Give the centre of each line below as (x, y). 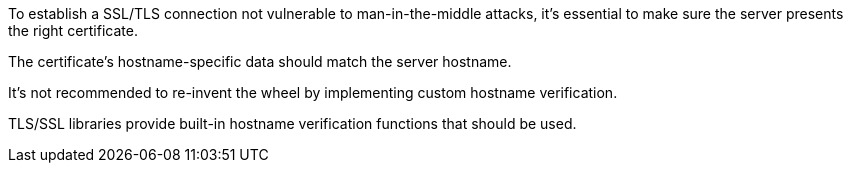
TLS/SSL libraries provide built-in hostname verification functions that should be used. (292, 123)
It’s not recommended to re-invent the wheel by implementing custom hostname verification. (313, 92)
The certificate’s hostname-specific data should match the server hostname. (260, 61)
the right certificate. (73, 30)
